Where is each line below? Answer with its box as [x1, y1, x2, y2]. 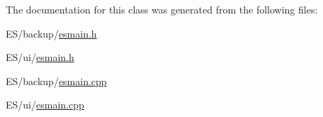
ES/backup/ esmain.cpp [6, 73, 107, 88]
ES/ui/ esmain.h [6, 50, 74, 65]
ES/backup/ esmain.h [6, 26, 97, 40]
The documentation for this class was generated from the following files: [6, 2, 318, 16]
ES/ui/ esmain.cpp [6, 97, 84, 112]
